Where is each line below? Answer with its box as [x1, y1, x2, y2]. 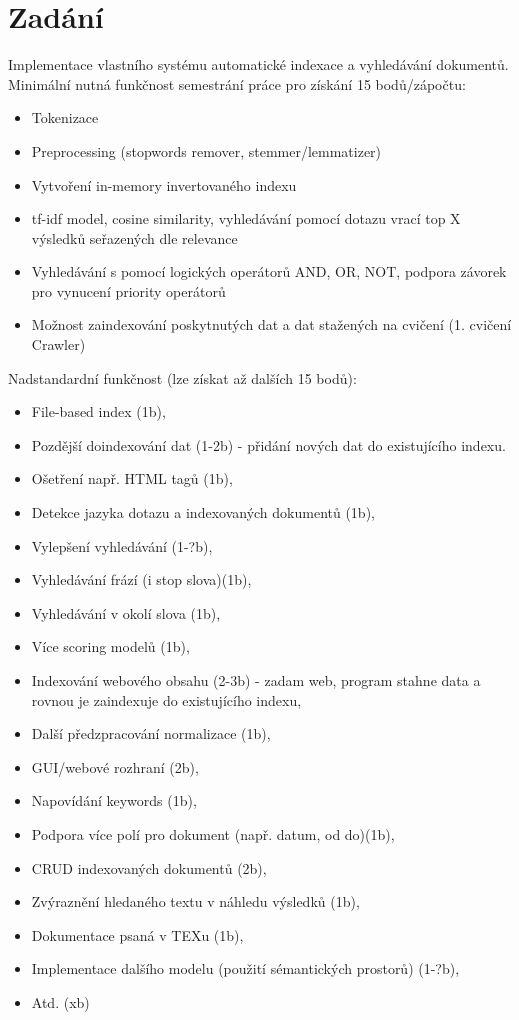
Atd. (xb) [31, 991, 90, 1012]
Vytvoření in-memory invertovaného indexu [31, 174, 297, 195]
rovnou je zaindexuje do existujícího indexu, [31, 689, 302, 710]
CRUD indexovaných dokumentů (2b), [31, 857, 267, 878]
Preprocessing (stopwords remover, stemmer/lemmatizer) [31, 140, 382, 161]
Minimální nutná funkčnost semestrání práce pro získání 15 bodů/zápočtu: [8, 73, 466, 94]
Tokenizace [31, 107, 99, 128]
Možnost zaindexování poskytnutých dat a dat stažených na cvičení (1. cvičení [31, 314, 512, 335]
